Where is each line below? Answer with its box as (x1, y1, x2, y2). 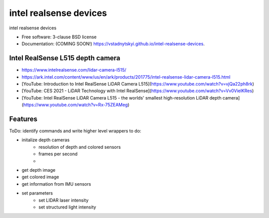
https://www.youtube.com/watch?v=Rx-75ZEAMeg (23, 102, 128, 108)
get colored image (21, 174, 59, 180)
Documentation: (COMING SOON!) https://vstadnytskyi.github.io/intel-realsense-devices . (21, 41, 205, 47)
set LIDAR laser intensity (38, 197, 89, 203)
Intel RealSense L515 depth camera (9, 54, 121, 62)
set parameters (21, 190, 53, 196)
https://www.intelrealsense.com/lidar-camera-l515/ (21, 67, 127, 73)
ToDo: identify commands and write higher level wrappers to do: (9, 128, 141, 134)
